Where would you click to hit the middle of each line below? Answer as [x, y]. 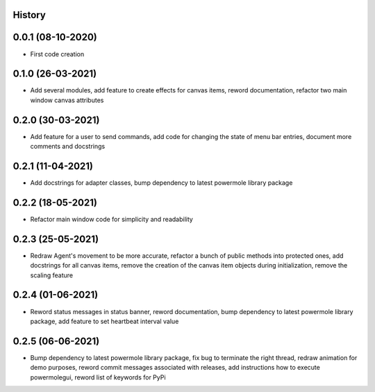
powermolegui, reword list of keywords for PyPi [98, 377]
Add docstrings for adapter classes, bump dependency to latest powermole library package [161, 183]
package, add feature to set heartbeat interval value [105, 321]
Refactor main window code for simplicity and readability [112, 219]
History [30, 15]
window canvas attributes [67, 100]
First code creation [57, 54]
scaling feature [51, 275]
